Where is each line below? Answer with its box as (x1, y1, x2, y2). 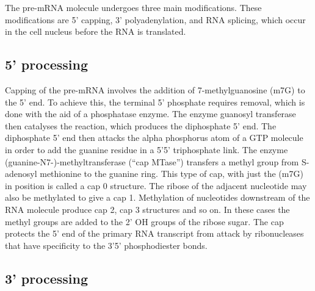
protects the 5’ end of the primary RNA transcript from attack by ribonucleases (5, 227, 304, 240)
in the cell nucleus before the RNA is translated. (5, 25, 186, 38)
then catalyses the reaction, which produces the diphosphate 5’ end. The (5, 119, 277, 132)
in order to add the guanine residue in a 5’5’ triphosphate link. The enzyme (5, 143, 288, 156)
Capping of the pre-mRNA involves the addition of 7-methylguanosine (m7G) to (5, 83, 305, 96)
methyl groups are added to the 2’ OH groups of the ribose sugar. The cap (5, 215, 284, 228)
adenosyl (5, 167, 37, 180)
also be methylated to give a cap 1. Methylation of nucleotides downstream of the (5, 191, 310, 204)
